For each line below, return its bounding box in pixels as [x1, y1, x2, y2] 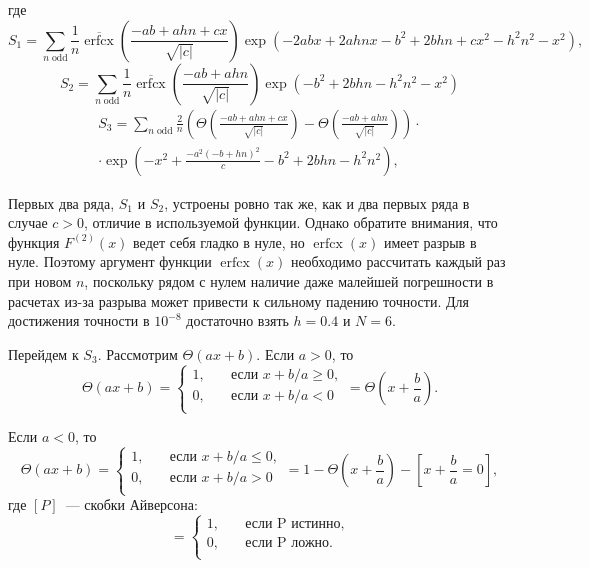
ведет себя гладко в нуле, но [133, 231, 305, 252]
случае [8, 212, 48, 233]
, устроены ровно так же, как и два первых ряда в [164, 192, 470, 213]
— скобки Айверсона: [65, 494, 198, 515]
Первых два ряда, [8, 192, 115, 213]
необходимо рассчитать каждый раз [290, 251, 506, 272]
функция [8, 231, 60, 252]
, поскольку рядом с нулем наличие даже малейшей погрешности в [84, 271, 494, 292]
